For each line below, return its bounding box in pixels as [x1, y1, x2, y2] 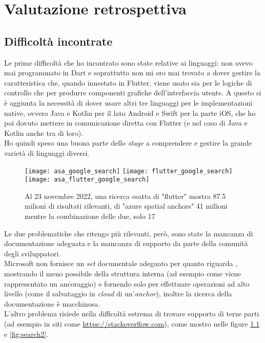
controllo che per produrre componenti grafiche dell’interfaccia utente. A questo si [4, 87, 261, 98]
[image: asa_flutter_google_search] [25, 176, 150, 184]
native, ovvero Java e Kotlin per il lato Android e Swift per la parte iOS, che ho [4, 107, 256, 118]
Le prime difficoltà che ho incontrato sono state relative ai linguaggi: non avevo [4, 57, 253, 68]
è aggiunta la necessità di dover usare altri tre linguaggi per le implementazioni [4, 97, 253, 108]
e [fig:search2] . [4, 328, 49, 339]
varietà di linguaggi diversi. [4, 147, 90, 158]
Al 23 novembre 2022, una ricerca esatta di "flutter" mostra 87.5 [25, 190, 226, 201]
